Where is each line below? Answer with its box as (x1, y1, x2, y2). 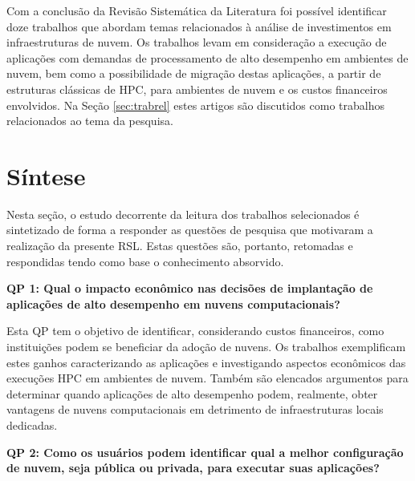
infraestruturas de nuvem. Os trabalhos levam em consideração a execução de (6, 34, 387, 51)
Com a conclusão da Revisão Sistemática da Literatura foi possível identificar (6, 2, 387, 18)
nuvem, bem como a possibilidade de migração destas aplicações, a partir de (6, 65, 381, 82)
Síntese (6, 159, 86, 192)
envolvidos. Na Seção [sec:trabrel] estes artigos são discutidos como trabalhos (6, 96, 384, 113)
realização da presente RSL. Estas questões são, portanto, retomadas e (6, 237, 353, 254)
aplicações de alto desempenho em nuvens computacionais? (6, 295, 340, 312)
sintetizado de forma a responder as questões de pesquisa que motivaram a (6, 221, 373, 238)
